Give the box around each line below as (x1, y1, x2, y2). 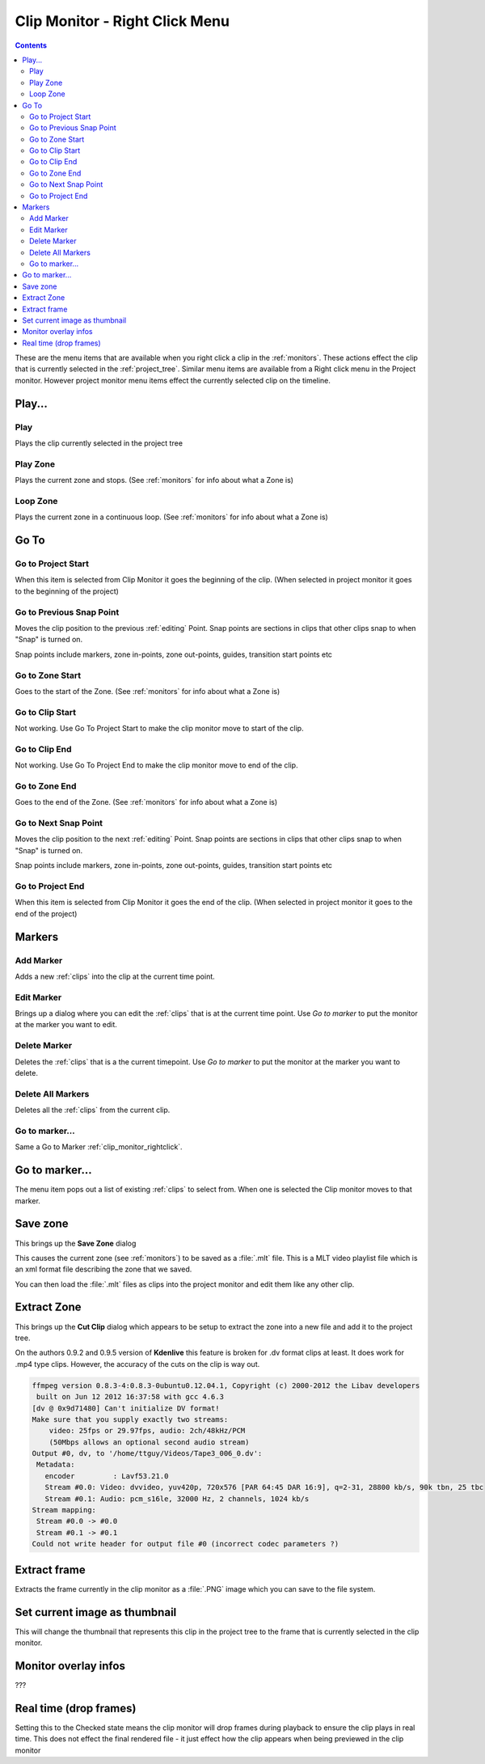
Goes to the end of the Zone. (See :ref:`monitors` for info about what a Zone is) (15, 797, 278, 807)
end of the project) (15, 908, 78, 918)
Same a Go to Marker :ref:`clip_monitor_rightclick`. (15, 1142, 183, 1152)
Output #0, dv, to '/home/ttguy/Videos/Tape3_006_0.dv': (32, 1449, 263, 1458)
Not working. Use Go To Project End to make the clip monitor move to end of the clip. (15, 760, 298, 770)
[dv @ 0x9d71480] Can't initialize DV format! (32, 1403, 220, 1413)
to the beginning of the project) (15, 586, 119, 596)
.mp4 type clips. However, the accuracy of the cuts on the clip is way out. (15, 1359, 260, 1368)
